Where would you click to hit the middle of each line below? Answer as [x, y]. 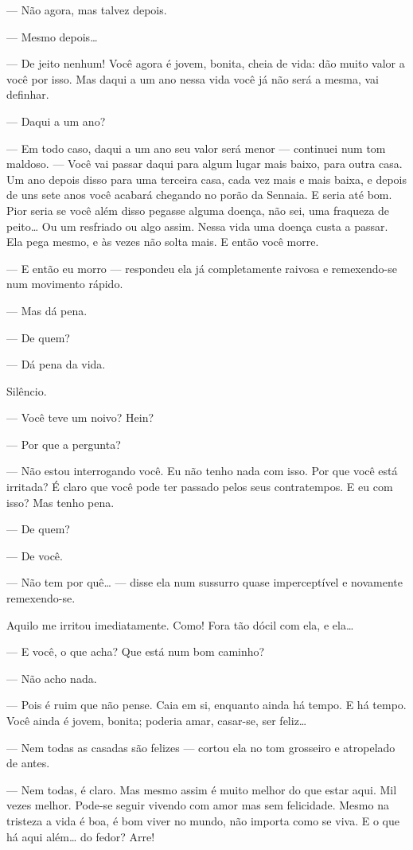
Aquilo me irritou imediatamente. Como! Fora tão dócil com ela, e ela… [180, 624]
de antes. [28, 763]
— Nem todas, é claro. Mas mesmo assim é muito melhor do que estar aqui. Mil [202, 789]
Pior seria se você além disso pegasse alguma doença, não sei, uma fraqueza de [198, 210]
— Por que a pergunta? [64, 444]
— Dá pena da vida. [56, 364]
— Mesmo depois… [52, 36]
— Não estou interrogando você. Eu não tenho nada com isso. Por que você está [202, 471]
